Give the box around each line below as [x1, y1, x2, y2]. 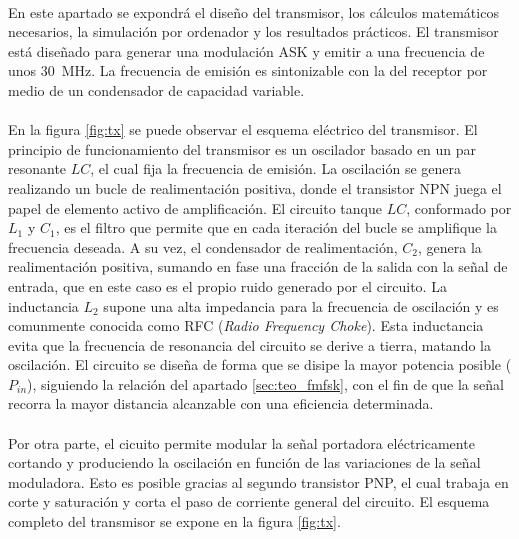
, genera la [417, 236, 482, 257]
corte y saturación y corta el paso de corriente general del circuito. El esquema [8, 491, 490, 512]
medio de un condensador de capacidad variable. [8, 79, 305, 100]
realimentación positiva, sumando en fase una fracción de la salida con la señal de [8, 256, 508, 277]
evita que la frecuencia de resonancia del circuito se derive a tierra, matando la [8, 334, 491, 355]
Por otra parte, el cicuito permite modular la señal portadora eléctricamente [8, 432, 475, 453]
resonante [8, 158, 67, 179]
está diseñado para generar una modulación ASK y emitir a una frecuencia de [8, 40, 485, 61]
